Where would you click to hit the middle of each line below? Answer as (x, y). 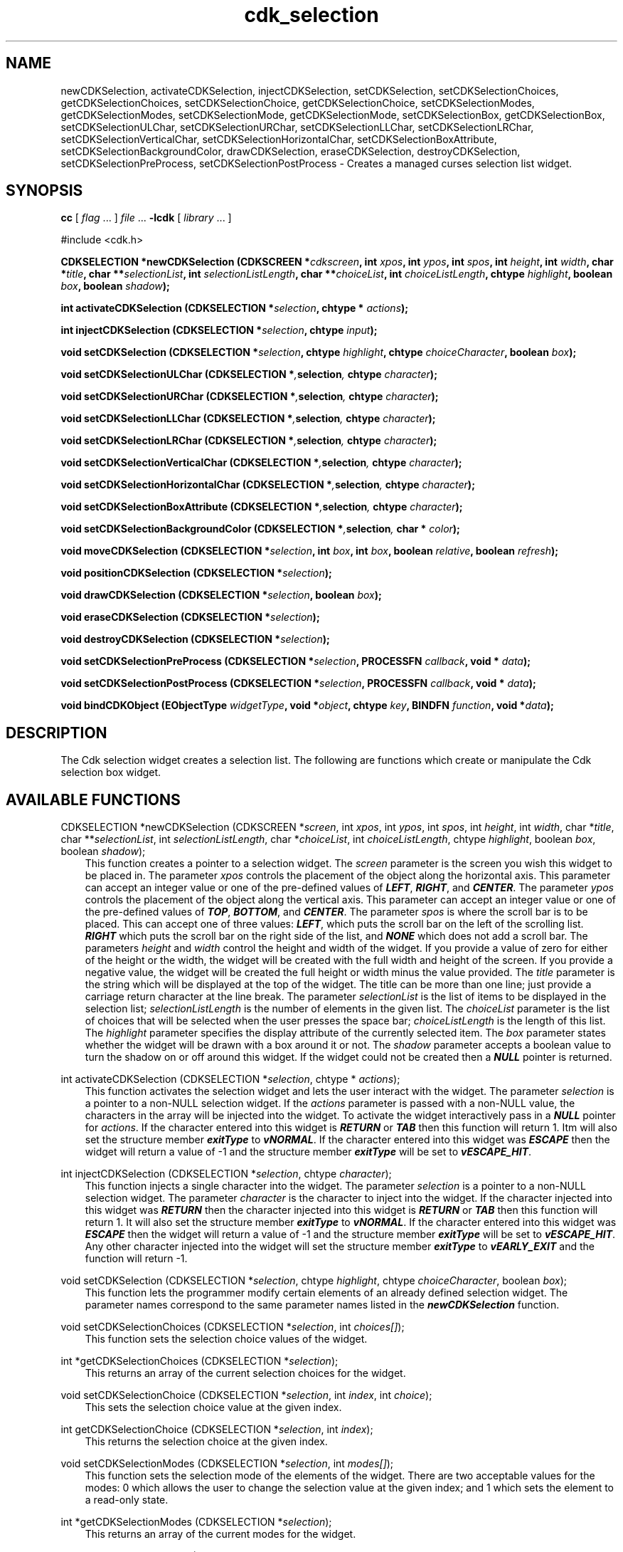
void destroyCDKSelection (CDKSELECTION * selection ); (195, 639)
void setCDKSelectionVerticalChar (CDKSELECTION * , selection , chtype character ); (261, 463)
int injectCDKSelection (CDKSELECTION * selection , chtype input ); (219, 330)
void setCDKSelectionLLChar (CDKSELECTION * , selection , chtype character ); (248, 419)
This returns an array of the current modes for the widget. (220, 1534)
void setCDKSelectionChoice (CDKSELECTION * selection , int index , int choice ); (246, 1395)
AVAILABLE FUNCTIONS (93, 799)
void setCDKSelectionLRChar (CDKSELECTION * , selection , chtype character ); (249, 441)
